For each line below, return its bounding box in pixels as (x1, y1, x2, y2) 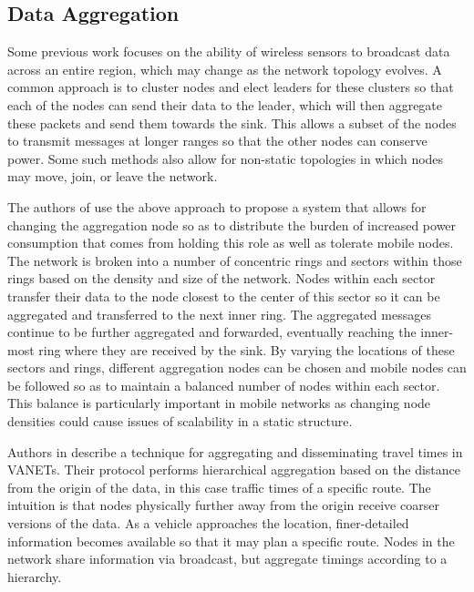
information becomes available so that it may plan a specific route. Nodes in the (7, 531, 455, 550)
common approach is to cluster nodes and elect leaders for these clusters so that (7, 77, 454, 97)
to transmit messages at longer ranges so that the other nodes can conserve (7, 131, 428, 150)
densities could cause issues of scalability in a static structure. (7, 412, 353, 431)
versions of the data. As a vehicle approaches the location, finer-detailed (7, 514, 409, 533)
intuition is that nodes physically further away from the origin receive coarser (7, 495, 439, 515)
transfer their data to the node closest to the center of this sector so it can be (7, 286, 440, 305)
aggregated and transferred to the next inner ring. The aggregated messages (7, 304, 431, 323)
